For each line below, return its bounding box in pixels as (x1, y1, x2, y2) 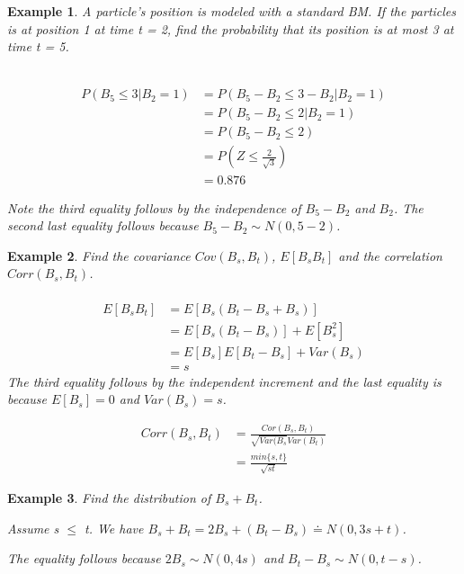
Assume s (7, 518, 59, 537)
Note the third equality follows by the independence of (7, 198, 301, 217)
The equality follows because (7, 549, 161, 568)
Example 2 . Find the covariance (7, 246, 191, 265)
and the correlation (338, 246, 442, 265)
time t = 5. (7, 37, 69, 56)
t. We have (84, 518, 144, 537)
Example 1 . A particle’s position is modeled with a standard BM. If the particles (7, 2, 457, 20)
